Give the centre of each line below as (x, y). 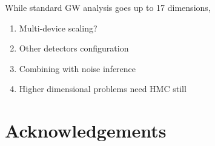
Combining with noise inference (78, 68)
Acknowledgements (86, 131)
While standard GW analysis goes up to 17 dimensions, (108, 7)
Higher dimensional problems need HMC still (103, 89)
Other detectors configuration (74, 48)
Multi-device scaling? (58, 28)
